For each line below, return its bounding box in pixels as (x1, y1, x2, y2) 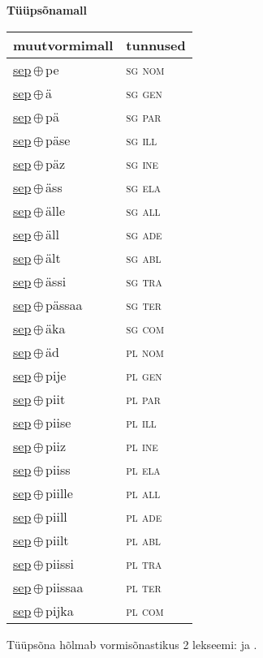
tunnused (126, 35, 186, 54)
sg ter (126, 295, 162, 314)
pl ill (126, 412, 157, 432)
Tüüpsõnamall (6, 2, 88, 18)
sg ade (126, 224, 162, 243)
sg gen (126, 83, 162, 102)
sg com (126, 318, 164, 338)
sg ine (126, 153, 159, 173)
